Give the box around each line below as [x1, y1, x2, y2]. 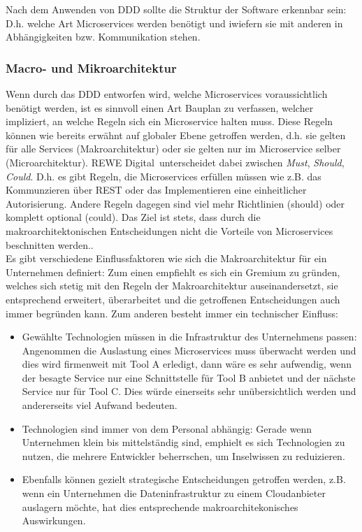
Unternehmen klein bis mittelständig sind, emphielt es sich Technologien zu [22, 435, 345, 450]
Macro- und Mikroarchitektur [6, 59, 177, 76]
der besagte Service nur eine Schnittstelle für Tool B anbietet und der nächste [22, 370, 356, 384]
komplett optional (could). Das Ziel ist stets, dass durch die [6, 210, 261, 224]
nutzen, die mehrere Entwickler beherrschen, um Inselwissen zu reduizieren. [22, 448, 345, 463]
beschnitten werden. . [6, 237, 94, 252]
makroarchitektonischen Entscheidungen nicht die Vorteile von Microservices [6, 223, 333, 238]
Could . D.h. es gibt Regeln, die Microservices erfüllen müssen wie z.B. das [6, 168, 321, 183]
